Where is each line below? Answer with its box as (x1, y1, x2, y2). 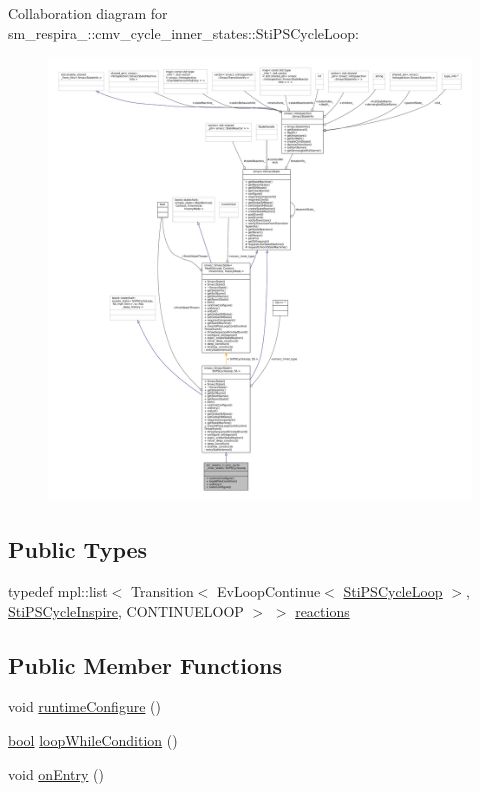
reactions (295, 600, 350, 621)
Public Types (8, 534, 148, 565)
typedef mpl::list (8, 580, 108, 601)
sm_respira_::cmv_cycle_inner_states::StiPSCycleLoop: (8, 22, 359, 43)
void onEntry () (8, 763, 104, 784)
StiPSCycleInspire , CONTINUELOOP (8, 600, 244, 621)
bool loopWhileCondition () (8, 729, 178, 750)
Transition (130, 580, 194, 601)
